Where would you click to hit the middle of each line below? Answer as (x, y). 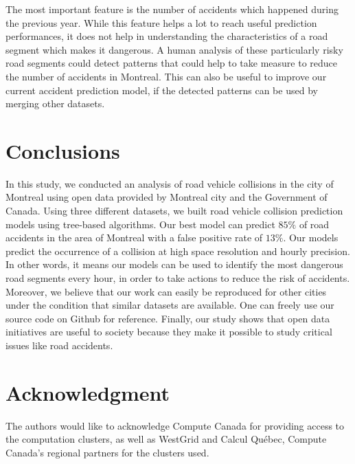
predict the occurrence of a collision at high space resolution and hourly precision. (178, 251)
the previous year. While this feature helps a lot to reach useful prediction (161, 22)
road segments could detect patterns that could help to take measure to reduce (172, 63)
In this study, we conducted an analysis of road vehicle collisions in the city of (170, 183)
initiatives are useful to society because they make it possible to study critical (169, 332)
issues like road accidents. (59, 345)
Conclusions (63, 150)
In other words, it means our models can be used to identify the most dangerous (174, 264)
